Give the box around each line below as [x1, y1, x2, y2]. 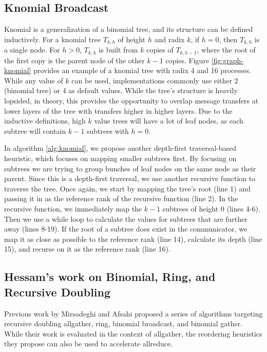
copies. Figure [165, 55, 209, 65]
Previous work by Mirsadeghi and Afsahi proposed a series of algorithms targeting [4, 308, 263, 319]
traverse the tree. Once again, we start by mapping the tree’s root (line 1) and [4, 183, 251, 193]
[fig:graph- [211, 55, 244, 65]
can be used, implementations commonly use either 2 [71, 75, 238, 85]
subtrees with [87, 125, 129, 136]
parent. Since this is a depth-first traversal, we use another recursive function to [4, 173, 256, 184]
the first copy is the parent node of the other [4, 55, 145, 65]
